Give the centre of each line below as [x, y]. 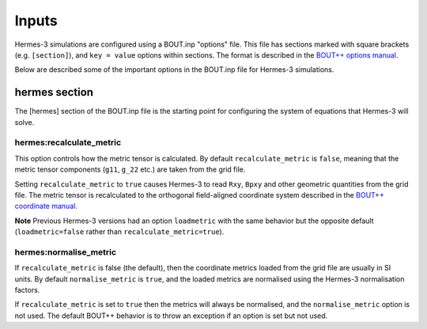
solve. [25, 122]
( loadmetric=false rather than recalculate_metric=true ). [119, 232]
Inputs [36, 21]
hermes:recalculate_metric [68, 142]
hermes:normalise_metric [66, 251]
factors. [27, 290]
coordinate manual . [46, 206]
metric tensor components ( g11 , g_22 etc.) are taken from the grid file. [130, 169]
